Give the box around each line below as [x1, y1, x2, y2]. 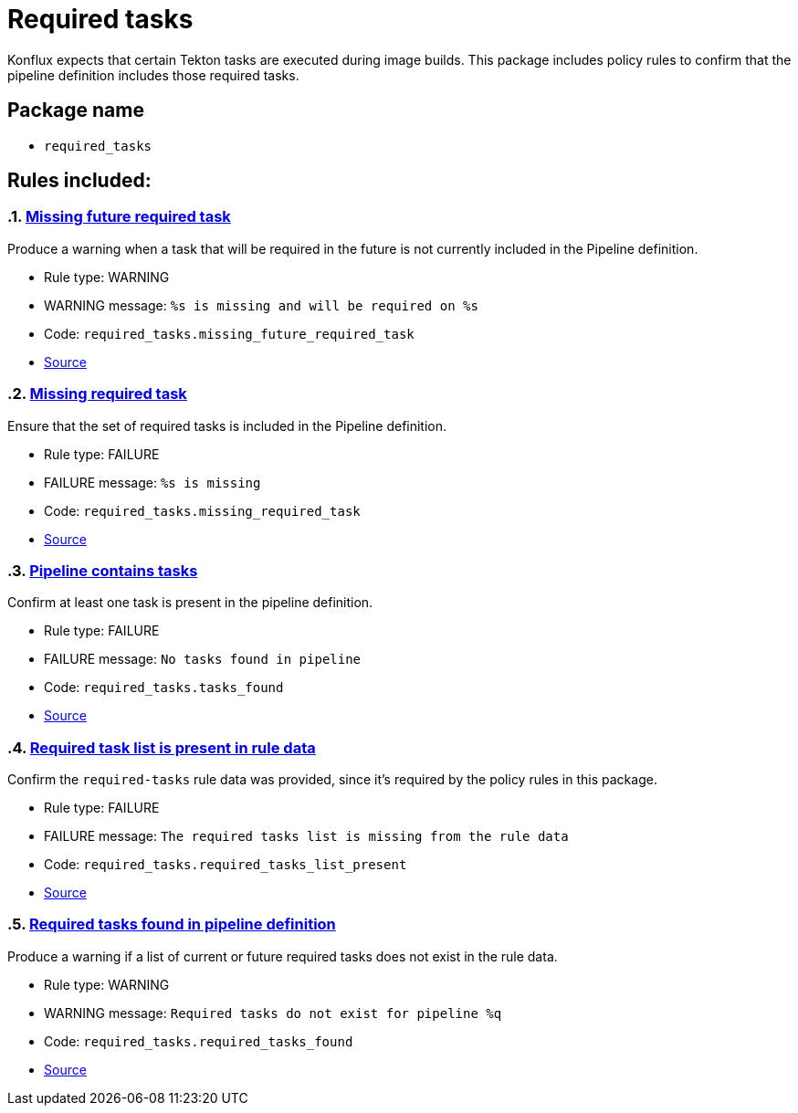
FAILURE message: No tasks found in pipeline [44, 651, 362, 667]
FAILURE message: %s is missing [44, 474, 261, 490]
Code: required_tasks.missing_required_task [44, 502, 361, 519]
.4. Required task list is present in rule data [7, 738, 316, 757]
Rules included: [7, 169, 152, 193]
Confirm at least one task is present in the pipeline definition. [7, 594, 373, 611]
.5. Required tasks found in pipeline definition [7, 915, 336, 934]
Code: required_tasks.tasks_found [44, 679, 284, 696]
